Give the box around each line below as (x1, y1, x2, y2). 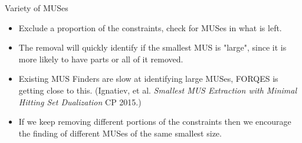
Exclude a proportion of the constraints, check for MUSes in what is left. (18, 21, 282, 34)
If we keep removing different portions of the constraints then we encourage (18, 115, 291, 128)
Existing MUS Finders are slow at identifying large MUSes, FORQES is (18, 72, 278, 85)
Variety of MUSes (5, 2, 68, 14)
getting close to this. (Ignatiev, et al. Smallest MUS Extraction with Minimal (18, 84, 297, 96)
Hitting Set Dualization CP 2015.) (18, 95, 142, 108)
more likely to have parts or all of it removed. (18, 52, 183, 65)
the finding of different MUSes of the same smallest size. (18, 127, 222, 139)
